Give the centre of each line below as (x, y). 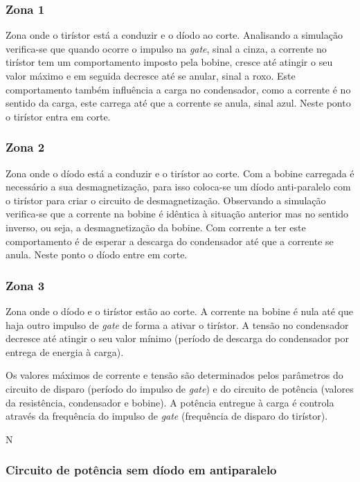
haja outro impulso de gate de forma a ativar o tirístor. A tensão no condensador (177, 324)
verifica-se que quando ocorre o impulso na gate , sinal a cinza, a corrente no (166, 48)
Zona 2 (25, 147)
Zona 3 (25, 285)
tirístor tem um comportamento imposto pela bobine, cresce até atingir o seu (169, 62)
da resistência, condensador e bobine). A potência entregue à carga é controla (170, 402)
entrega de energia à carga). (65, 351)
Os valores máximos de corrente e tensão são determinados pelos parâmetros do (174, 375)
